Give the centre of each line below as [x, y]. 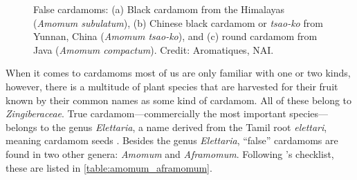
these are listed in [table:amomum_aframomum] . [109, 167]
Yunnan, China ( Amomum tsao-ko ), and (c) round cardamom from [175, 36]
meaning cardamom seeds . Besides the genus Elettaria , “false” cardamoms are [172, 140]
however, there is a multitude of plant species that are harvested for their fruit [172, 86]
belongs [21, 127]
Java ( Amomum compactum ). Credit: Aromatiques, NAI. [154, 49]
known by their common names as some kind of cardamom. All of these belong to [179, 100]
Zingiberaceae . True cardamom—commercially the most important [146, 113]
